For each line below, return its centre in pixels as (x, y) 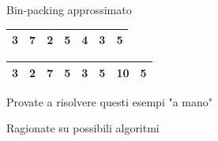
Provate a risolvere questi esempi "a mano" (110, 101)
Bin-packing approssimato (69, 9)
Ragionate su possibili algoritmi (83, 128)
